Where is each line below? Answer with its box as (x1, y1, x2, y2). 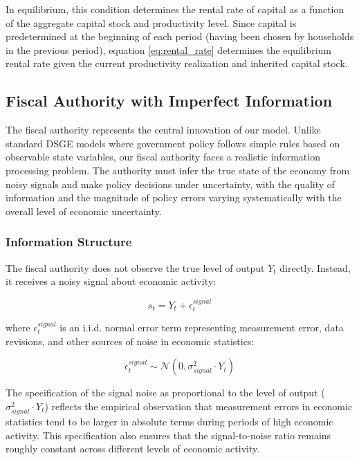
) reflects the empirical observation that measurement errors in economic (44, 398, 353, 413)
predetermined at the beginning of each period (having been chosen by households (6, 29, 354, 44)
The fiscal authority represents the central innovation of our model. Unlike (6, 122, 321, 137)
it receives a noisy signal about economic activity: (6, 274, 216, 288)
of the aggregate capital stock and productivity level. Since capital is (6, 15, 297, 30)
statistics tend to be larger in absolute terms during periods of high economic (6, 414, 333, 428)
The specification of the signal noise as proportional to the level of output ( (6, 385, 325, 400)
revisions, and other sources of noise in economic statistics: (6, 333, 255, 348)
